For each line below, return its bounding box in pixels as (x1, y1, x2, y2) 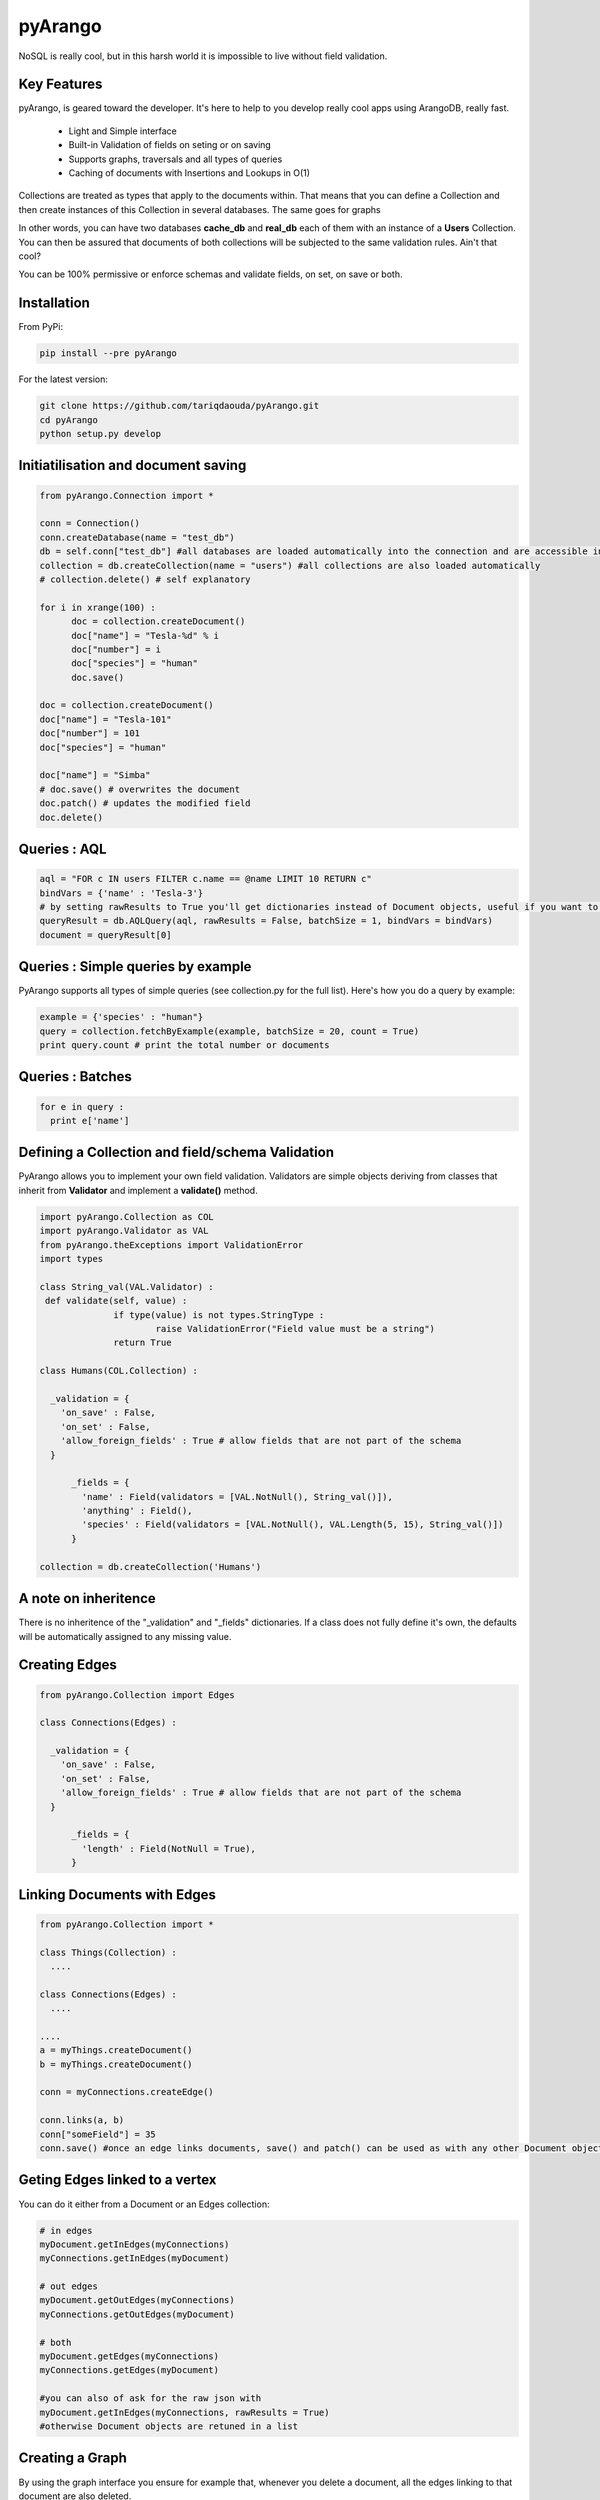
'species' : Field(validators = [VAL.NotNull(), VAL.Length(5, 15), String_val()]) (81, 1519, 504, 1530)
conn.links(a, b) (39, 2115, 125, 2126)
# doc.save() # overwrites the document (39, 783, 240, 795)
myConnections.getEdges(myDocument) (39, 2365, 220, 2376)
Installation (18, 295, 90, 312)
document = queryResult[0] (39, 929, 172, 940)
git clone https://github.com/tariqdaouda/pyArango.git (39, 400, 320, 412)
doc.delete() (39, 811, 104, 823)
